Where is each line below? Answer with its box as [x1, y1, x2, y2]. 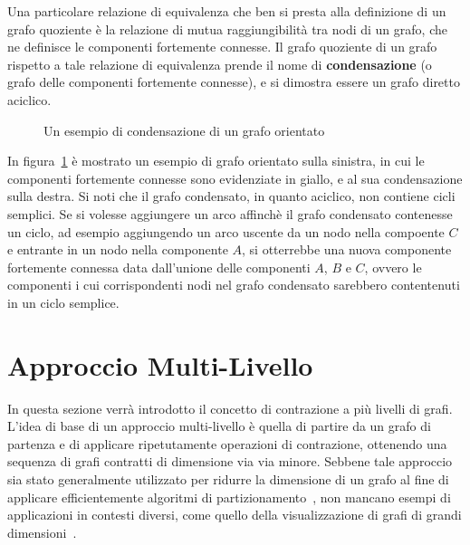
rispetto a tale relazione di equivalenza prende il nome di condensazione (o [7, 54, 432, 73]
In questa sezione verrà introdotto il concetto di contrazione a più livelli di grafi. [7, 398, 453, 417]
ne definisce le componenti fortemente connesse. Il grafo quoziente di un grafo [7, 37, 437, 56]
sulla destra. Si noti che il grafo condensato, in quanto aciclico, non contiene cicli [7, 186, 456, 206]
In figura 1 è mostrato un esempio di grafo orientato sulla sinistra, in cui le [7, 151, 425, 170]
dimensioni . [7, 522, 77, 541]
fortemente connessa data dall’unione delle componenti [7, 257, 311, 276]
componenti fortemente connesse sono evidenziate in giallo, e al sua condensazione [7, 168, 463, 187]
